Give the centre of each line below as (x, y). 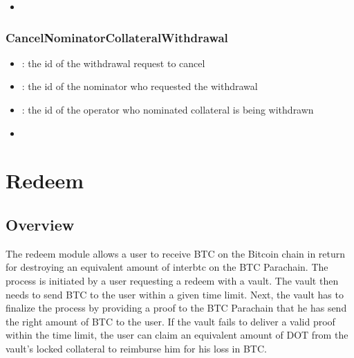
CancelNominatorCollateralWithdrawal (117, 37)
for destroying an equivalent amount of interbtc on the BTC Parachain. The (167, 267)
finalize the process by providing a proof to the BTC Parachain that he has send (176, 308)
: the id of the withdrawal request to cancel (113, 63)
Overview (40, 224)
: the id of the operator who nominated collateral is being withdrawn (168, 109)
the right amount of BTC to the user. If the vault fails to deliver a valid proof (170, 321)
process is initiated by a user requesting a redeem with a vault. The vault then (172, 280)
